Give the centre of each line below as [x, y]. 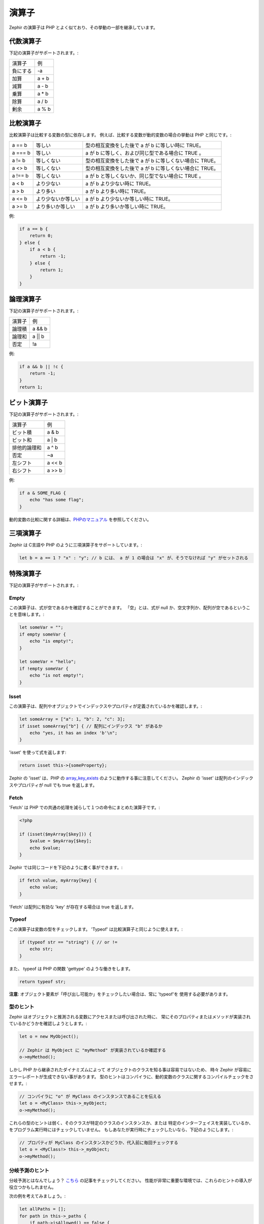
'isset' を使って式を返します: [38, 753]
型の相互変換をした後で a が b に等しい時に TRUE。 [145, 145]
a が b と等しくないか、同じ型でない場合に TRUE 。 [145, 176]
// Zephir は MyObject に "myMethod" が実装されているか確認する [93, 1050]
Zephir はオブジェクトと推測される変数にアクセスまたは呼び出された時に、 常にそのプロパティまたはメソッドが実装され [130, 1016]
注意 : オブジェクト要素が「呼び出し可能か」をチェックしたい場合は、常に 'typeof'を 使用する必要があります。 [120, 994]
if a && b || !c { [41, 366]
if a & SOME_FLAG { [43, 493]
